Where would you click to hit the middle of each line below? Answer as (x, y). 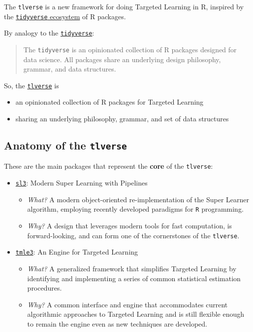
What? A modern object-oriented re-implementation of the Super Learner (138, 199)
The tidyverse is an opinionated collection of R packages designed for (130, 49)
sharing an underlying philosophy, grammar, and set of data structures (122, 119)
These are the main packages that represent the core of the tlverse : (109, 166)
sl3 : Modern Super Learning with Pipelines (81, 183)
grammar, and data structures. (70, 69)
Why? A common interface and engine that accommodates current (127, 304)
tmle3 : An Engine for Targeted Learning (77, 252)
